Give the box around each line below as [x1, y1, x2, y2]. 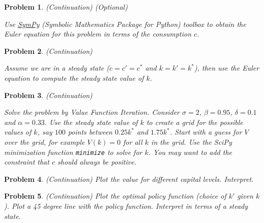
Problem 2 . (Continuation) [4, 45, 93, 56]
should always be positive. [57, 156, 136, 167]
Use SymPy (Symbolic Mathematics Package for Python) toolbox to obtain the [4, 18, 246, 29]
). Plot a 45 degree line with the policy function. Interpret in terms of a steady [4, 200, 248, 211]
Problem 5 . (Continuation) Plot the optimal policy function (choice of [4, 190, 226, 201]
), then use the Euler [194, 62, 259, 73]
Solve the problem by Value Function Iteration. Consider [4, 107, 180, 117]
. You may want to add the [148, 146, 232, 157]
